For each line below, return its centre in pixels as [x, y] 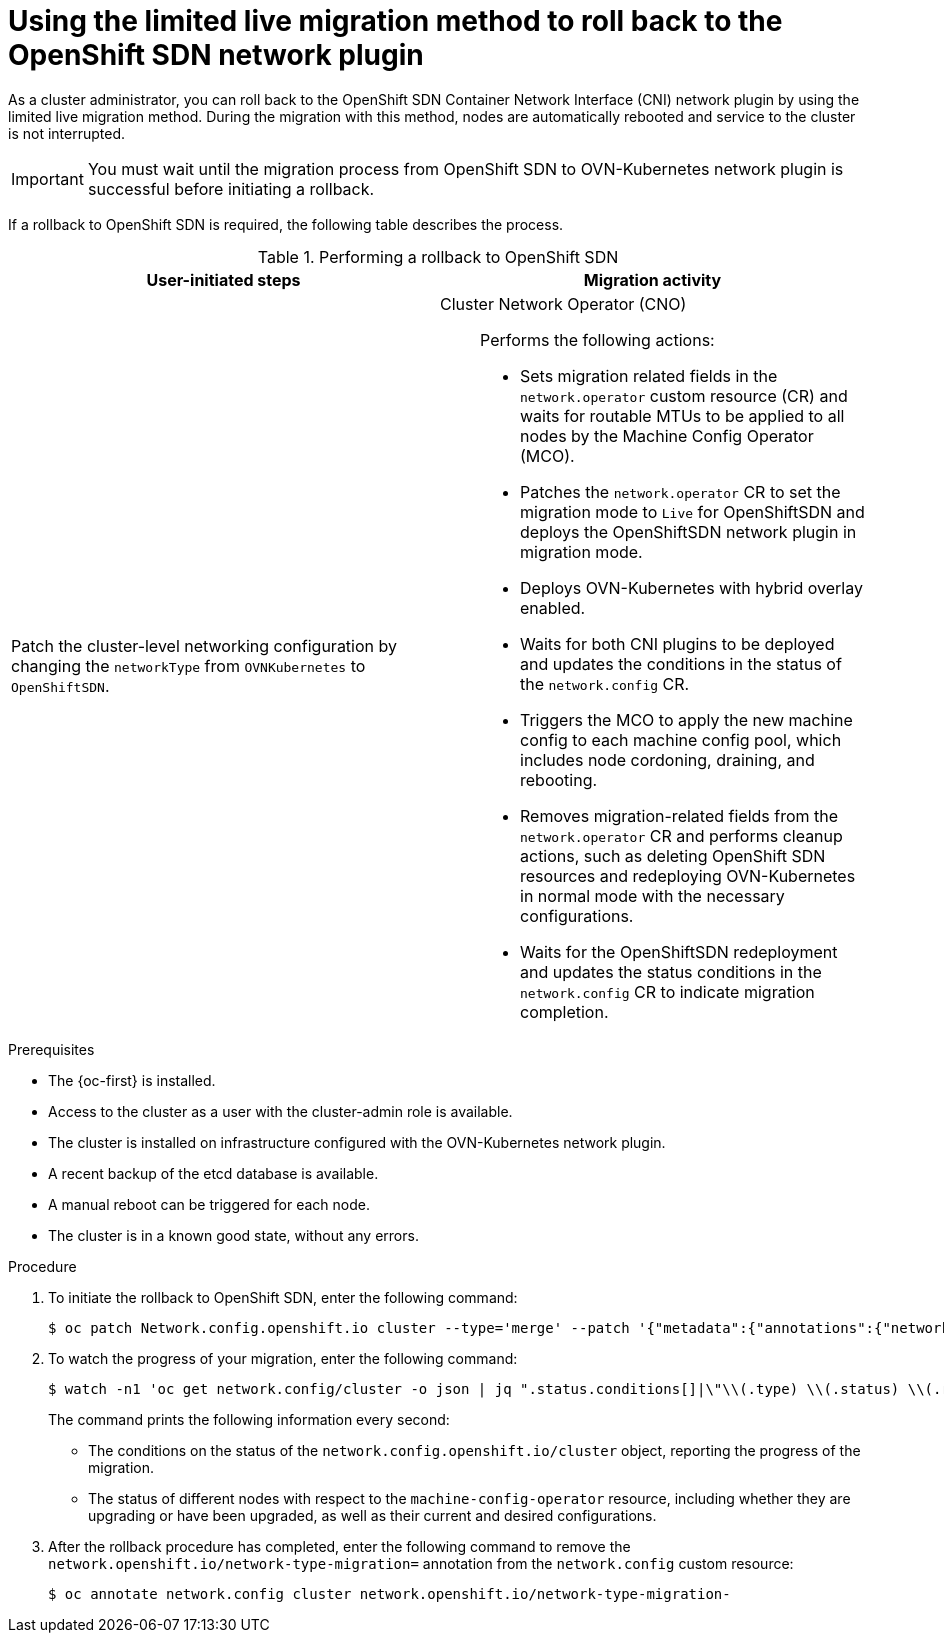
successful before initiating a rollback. [231, 188]
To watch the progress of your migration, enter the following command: [283, 1358]
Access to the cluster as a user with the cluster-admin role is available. [280, 1111]
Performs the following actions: [597, 339]
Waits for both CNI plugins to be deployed [677, 643]
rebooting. [559, 779]
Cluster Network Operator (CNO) [563, 303]
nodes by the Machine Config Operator [667, 435]
